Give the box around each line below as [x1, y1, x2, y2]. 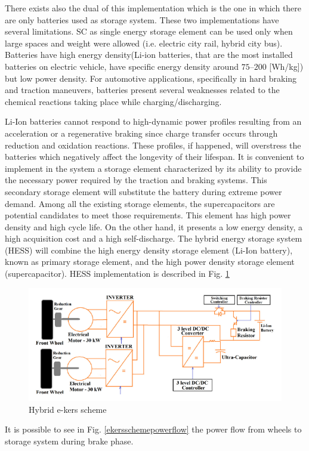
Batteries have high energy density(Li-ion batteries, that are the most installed [5, 48, 293, 61]
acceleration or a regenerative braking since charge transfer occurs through [5, 126, 278, 139]
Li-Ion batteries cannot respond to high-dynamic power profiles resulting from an [5, 115, 302, 128]
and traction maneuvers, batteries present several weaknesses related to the [5, 84, 280, 96]
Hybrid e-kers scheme [29, 403, 107, 415]
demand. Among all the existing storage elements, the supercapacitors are [5, 197, 275, 209]
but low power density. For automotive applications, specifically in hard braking [5, 72, 297, 84]
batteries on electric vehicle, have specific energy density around [5, 60, 239, 72]
